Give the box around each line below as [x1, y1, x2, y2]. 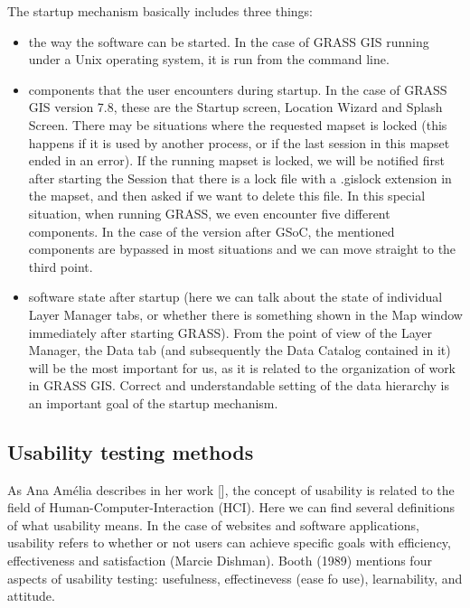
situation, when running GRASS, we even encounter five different [28, 203, 390, 222]
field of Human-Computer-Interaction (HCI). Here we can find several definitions [7, 498, 455, 517]
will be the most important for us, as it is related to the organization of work [28, 358, 456, 377]
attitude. [7, 586, 55, 605]
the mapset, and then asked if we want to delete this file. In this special [28, 186, 426, 205]
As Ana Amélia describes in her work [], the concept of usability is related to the [7, 480, 455, 499]
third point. [28, 257, 93, 276]
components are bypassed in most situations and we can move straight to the [28, 239, 456, 258]
